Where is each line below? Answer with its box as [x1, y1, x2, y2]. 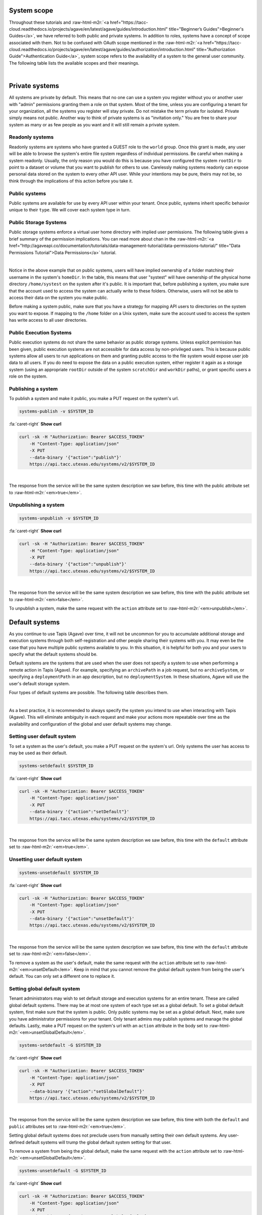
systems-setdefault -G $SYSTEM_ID [19, 1042, 101, 1048]
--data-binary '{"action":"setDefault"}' [29, 809, 130, 815]
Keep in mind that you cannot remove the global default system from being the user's [73, 966, 245, 972]
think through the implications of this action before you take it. [9, 178, 133, 184]
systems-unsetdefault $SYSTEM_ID [19, 870, 99, 875]
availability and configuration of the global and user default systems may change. [9, 721, 172, 727]
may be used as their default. [9, 750, 67, 756]
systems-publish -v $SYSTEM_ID [19, 409, 94, 414]
